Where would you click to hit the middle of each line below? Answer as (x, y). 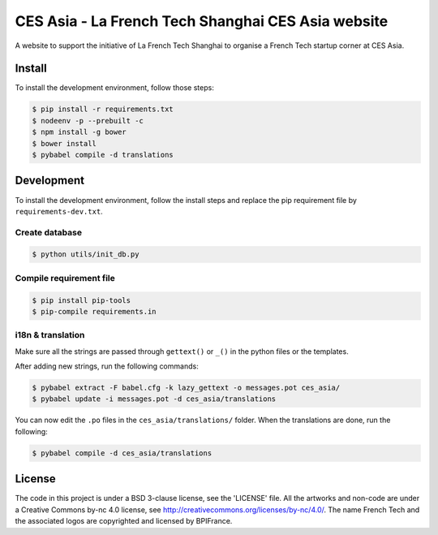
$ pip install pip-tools (82, 300)
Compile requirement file (65, 278)
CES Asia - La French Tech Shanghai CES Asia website (202, 21)
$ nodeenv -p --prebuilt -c (88, 121)
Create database (49, 232)
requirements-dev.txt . (59, 211)
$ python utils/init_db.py (86, 255)
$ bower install (64, 143)
